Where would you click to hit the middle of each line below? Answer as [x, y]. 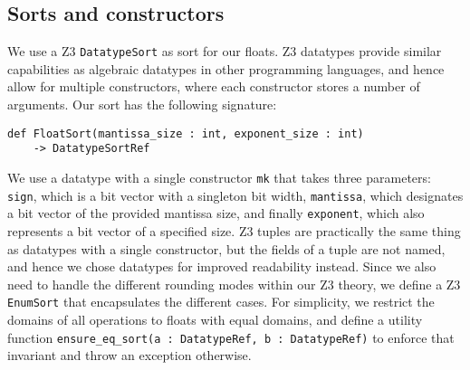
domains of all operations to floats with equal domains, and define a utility [215, 319]
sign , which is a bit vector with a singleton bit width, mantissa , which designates [235, 195]
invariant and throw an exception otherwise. [129, 355]
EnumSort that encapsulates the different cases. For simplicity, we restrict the [221, 302]
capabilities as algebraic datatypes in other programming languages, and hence [226, 68]
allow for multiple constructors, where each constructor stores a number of [214, 86]
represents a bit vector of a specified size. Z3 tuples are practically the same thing [234, 230]
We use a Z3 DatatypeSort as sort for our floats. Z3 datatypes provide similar [225, 51]
